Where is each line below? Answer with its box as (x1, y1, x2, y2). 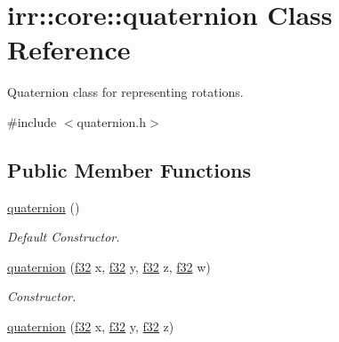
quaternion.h (77, 112, 147, 131)
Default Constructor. (7, 227, 120, 246)
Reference (7, 31, 131, 68)
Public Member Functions (7, 155, 251, 183)
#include (7, 112, 57, 131)
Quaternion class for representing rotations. (7, 83, 244, 101)
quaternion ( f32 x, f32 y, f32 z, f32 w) (7, 257, 211, 275)
